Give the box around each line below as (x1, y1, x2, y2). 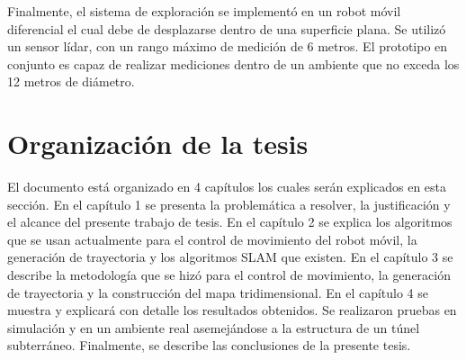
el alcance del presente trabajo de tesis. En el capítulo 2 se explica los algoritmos (7, 212, 453, 231)
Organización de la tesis (7, 125, 309, 162)
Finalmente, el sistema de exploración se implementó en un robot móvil (7, 2, 401, 20)
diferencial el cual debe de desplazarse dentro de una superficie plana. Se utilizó (7, 19, 446, 38)
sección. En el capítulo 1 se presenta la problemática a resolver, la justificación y (7, 194, 451, 213)
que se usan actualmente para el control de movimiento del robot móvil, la (7, 229, 417, 248)
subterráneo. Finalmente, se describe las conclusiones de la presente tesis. (7, 336, 411, 355)
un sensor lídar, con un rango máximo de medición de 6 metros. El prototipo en (7, 37, 448, 56)
